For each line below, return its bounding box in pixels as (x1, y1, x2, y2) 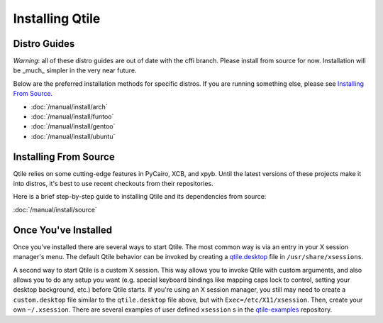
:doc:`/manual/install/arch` (30, 102, 108, 111)
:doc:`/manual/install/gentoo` (30, 122, 116, 131)
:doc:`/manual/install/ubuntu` (30, 132, 116, 141)
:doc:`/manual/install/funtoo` (30, 112, 114, 121)
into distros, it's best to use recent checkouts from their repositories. (13, 180, 213, 188)
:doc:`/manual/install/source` (13, 205, 97, 214)
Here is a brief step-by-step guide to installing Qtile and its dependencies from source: (13, 192, 267, 201)
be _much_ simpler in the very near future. (13, 66, 137, 75)
